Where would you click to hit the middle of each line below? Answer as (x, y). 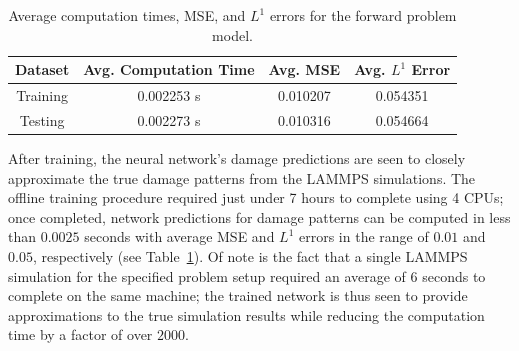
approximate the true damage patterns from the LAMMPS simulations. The (242, 177)
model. (232, 34)
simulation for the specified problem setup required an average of (207, 275)
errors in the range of (363, 236)
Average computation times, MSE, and (127, 15)
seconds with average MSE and (179, 236)
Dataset (42, 69)
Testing (42, 119)
